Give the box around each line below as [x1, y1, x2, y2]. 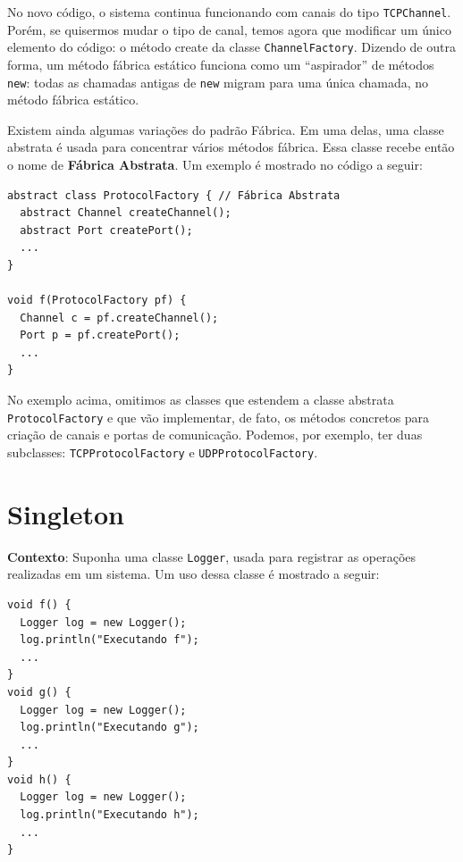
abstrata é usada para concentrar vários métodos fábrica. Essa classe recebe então [7, 138, 455, 156]
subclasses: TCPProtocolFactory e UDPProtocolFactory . [7, 442, 318, 461]
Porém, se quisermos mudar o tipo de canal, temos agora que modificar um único [7, 20, 451, 38]
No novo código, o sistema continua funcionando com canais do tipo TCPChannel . [7, 3, 451, 21]
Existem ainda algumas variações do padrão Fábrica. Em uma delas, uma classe [7, 120, 444, 138]
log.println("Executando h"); [20, 808, 199, 822]
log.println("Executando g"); [20, 721, 199, 734]
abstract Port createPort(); [20, 223, 193, 237]
